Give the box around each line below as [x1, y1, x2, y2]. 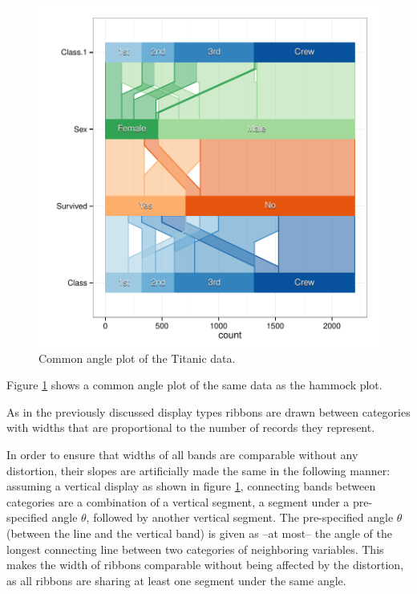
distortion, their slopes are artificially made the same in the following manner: [6, 462, 391, 478]
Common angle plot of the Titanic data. [38, 349, 236, 366]
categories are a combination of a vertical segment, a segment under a [6, 493, 350, 510]
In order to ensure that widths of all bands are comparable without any [6, 445, 358, 462]
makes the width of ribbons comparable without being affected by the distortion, [6, 556, 404, 573]
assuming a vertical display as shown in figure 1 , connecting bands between [6, 478, 376, 494]
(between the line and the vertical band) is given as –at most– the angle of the [6, 524, 392, 541]
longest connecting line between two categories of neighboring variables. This [6, 540, 384, 557]
